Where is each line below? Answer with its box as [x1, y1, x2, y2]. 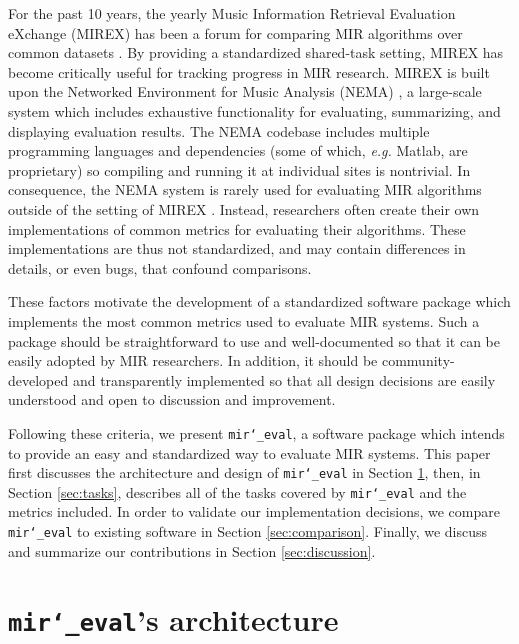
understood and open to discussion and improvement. [8, 389, 336, 410]
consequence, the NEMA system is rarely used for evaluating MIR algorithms [8, 179, 482, 200]
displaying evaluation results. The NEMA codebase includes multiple [8, 120, 430, 141]
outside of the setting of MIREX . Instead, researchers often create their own [8, 198, 480, 219]
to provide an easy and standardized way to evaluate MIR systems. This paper [8, 442, 491, 463]
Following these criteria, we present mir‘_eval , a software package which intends [8, 422, 505, 443]
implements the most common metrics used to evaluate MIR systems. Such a [8, 310, 480, 331]
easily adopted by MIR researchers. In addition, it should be [8, 350, 378, 371]
